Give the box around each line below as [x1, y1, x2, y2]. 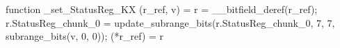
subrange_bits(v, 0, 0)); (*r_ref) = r [6, 29, 164, 43]
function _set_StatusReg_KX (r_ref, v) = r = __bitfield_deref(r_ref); [6, 2, 318, 16]
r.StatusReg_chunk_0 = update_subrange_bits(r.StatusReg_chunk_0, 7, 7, [6, 15, 335, 29]
